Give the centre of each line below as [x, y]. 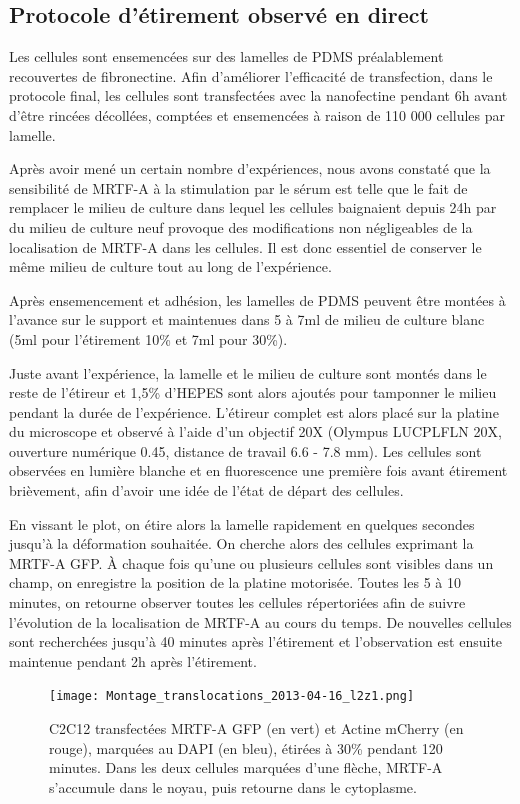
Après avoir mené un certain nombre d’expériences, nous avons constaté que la [250, 168]
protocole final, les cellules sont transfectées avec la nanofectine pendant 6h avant [258, 95]
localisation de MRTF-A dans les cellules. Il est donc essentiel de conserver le [245, 246]
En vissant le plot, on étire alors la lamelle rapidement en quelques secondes [242, 523]
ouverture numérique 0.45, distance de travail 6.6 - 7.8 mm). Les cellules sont [245, 450]
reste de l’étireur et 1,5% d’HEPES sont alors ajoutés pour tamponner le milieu [253, 392]
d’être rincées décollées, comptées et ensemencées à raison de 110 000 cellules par [257, 114]
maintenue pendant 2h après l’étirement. [133, 660]
